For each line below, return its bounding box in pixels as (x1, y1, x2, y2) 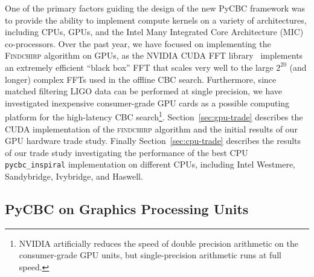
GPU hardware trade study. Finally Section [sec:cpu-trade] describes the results (5, 134, 301, 147)
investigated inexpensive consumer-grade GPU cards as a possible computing (5, 96, 290, 109)
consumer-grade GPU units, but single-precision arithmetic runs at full (19, 249, 281, 261)
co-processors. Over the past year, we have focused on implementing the (5, 37, 271, 50)
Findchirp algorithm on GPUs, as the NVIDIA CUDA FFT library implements (5, 49, 303, 62)
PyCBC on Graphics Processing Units (5, 200, 249, 218)
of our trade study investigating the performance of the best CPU (5, 146, 248, 158)
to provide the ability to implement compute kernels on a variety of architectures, (5, 13, 307, 26)
